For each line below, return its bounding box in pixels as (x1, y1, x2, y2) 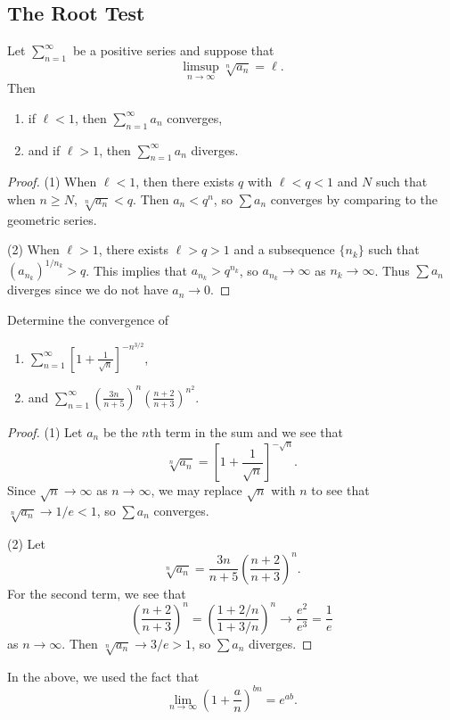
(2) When (7, 240, 60, 259)
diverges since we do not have (7, 280, 168, 299)
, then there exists (135, 172, 234, 191)
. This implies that (86, 261, 188, 279)
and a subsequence (233, 240, 335, 259)
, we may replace (151, 481, 242, 500)
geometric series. (7, 210, 97, 228)
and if (28, 140, 61, 159)
